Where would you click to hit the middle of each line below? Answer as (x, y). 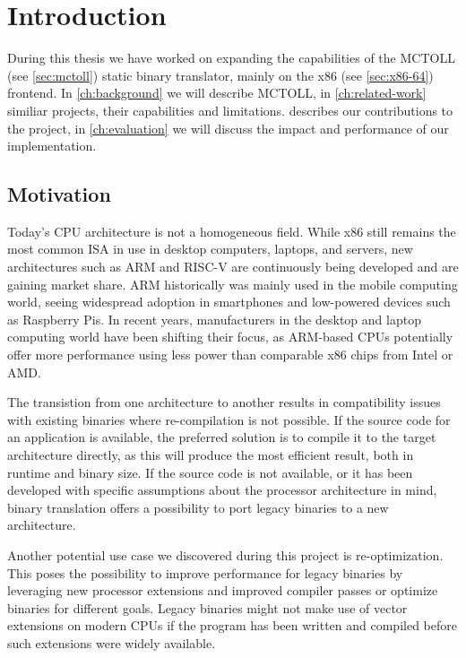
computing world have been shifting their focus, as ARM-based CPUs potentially (230, 337)
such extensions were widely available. (112, 642)
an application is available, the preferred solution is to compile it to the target (222, 437)
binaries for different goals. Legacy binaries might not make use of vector (207, 607)
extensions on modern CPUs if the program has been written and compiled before (232, 625)
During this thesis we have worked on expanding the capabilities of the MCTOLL (231, 58)
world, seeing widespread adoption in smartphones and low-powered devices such (229, 302)
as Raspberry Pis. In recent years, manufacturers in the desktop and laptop (214, 319)
